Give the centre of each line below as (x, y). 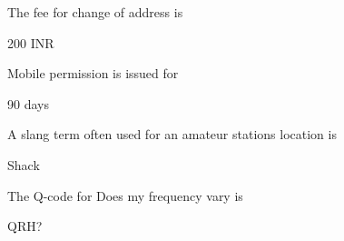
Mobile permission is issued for (93, 73)
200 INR (31, 42)
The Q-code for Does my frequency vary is (125, 195)
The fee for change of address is (95, 12)
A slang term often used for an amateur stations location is (172, 134)
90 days (28, 103)
